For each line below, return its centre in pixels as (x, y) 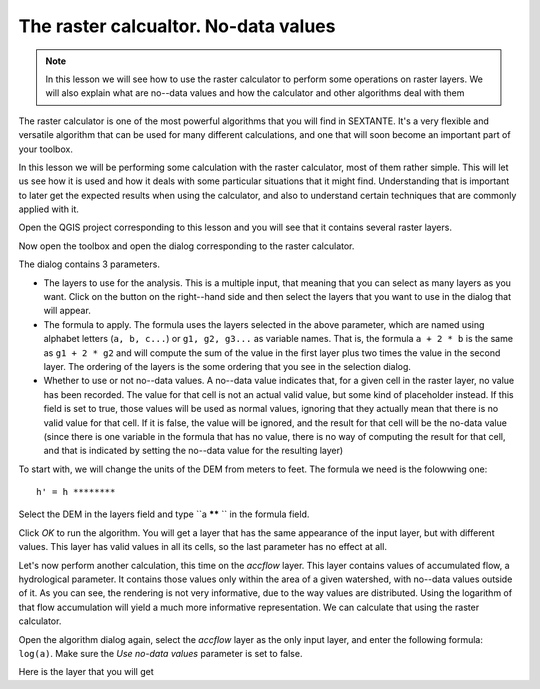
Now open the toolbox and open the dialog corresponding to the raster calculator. (186, 246)
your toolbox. (46, 149)
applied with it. (49, 209)
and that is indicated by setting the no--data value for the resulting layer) (193, 451)
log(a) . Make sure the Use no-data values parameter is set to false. (160, 653)
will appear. (67, 311)
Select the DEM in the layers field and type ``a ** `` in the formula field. (164, 514)
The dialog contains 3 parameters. (89, 264)
